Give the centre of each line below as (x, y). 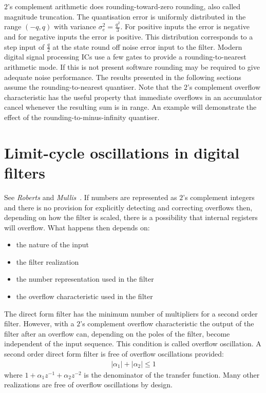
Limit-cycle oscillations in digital (122, 152)
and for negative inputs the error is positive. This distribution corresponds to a (129, 37)
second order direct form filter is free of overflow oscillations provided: (114, 354)
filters (25, 172)
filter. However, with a (39, 323)
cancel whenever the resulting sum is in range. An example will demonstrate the (130, 107)
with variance (75, 26)
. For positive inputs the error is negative (185, 26)
